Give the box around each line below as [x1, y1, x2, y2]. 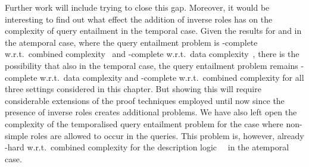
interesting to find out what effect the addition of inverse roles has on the [5, 12, 273, 25]
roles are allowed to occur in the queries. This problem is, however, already [30, 129, 304, 141]
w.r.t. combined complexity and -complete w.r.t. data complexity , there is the [5, 48, 299, 60]
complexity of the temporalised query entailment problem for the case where [5, 117, 283, 130]
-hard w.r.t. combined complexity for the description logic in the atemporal [5, 141, 289, 153]
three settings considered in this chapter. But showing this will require [5, 83, 261, 95]
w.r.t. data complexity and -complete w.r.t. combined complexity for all [40, 71, 304, 83]
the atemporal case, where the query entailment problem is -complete [5, 36, 258, 48]
